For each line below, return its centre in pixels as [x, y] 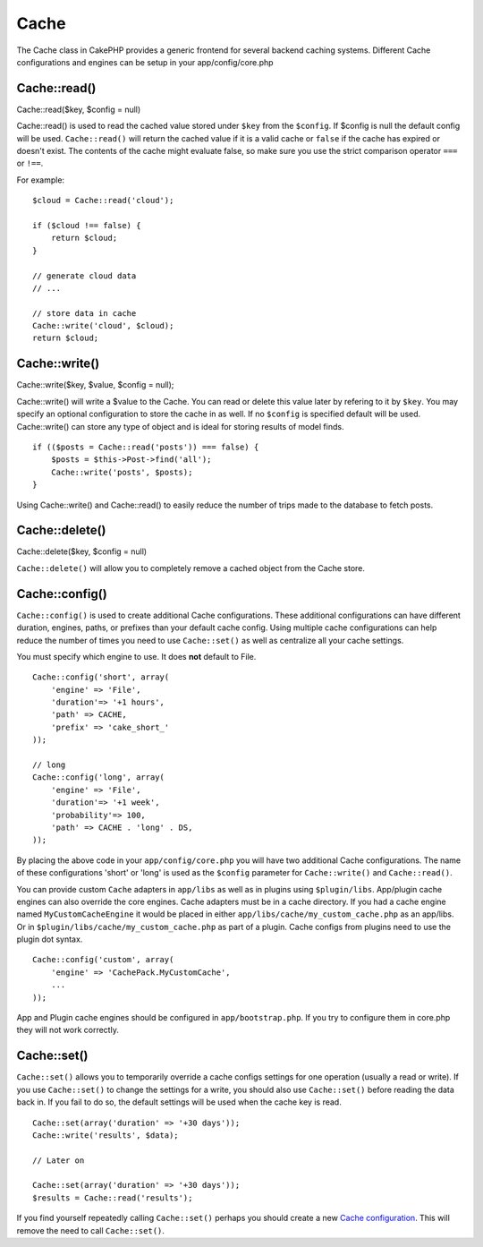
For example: [41, 180]
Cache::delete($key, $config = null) [82, 551]
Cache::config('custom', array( [103, 960]
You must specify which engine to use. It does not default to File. [136, 656]
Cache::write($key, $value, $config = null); [95, 385]
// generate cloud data [85, 276]
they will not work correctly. [68, 1030]
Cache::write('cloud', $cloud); [103, 326]
